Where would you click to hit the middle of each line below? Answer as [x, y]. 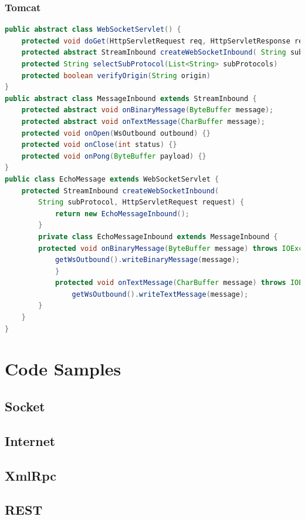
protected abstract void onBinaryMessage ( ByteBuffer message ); [148, 110]
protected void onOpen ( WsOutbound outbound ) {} [116, 133]
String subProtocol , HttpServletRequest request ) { [141, 202]
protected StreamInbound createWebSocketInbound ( [120, 191]
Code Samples [63, 369]
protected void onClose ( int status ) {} [99, 145]
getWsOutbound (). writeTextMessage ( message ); [160, 294]
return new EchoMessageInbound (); [122, 214]
